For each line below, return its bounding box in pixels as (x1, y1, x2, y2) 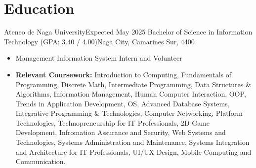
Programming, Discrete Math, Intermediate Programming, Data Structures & (15, 79, 251, 89)
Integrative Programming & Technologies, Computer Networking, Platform (15, 108, 243, 118)
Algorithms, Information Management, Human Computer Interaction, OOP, (15, 89, 246, 99)
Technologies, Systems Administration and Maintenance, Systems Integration (15, 137, 250, 147)
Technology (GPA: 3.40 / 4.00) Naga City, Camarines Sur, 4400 (4, 36, 195, 46)
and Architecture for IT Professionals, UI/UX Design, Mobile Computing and (15, 146, 252, 157)
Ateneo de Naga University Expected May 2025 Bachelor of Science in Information (4, 27, 253, 37)
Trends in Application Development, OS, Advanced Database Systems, (15, 98, 230, 108)
